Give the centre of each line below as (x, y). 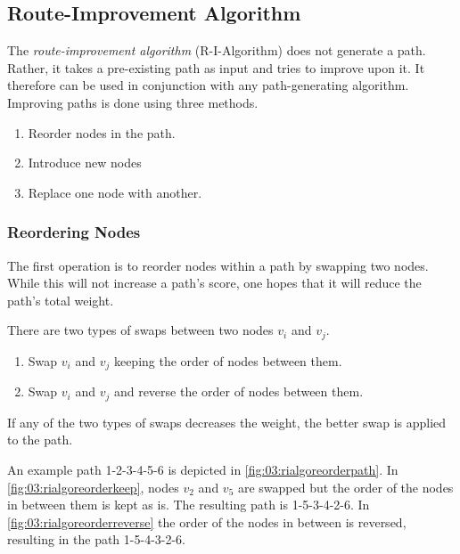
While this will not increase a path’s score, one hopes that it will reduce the (214, 283)
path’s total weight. (61, 300)
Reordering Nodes (74, 232)
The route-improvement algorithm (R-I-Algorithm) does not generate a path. (217, 50)
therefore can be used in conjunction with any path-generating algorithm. (208, 85)
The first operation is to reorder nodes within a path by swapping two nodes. (218, 265)
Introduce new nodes (85, 163)
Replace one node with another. (115, 192)
